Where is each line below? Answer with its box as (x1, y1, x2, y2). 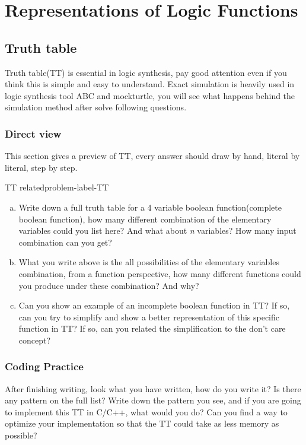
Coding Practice (5, 359, 84, 374)
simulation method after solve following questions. (5, 101, 187, 113)
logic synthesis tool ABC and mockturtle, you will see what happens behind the (5, 89, 295, 101)
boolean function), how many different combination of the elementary (18, 212, 272, 225)
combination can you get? (18, 236, 112, 248)
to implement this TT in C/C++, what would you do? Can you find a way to (5, 405, 288, 418)
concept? (18, 333, 51, 346)
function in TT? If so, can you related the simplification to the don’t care (18, 322, 286, 335)
